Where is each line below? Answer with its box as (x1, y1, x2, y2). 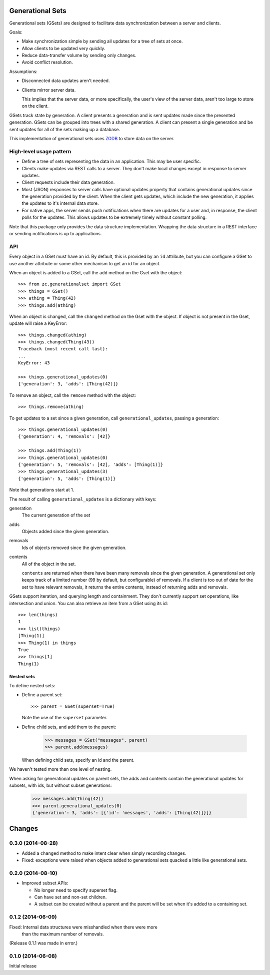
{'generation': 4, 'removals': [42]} (18, 433, 111, 439)
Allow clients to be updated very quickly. (21, 45, 105, 51)
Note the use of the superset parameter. (21, 715, 107, 721)
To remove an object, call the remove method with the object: (9, 392, 136, 398)
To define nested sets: (9, 683, 55, 689)
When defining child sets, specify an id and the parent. (21, 757, 134, 763)
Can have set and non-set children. (34, 894, 107, 900)
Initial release (9, 963, 37, 969)
